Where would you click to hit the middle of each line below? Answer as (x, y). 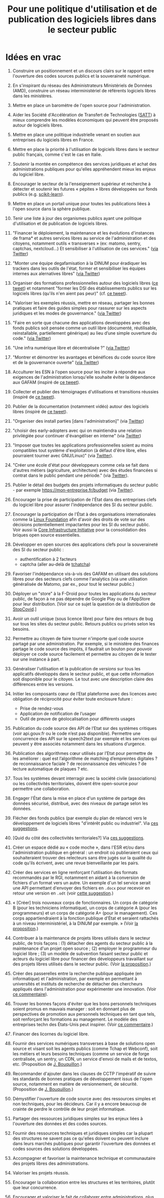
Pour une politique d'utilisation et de (82, 9)
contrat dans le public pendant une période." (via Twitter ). (71, 475)
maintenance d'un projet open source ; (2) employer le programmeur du (85, 948)
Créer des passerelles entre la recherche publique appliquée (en (77, 973)
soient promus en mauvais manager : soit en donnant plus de (74, 1009)
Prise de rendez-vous (42, 708)
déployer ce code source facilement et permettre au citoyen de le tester (85, 654)
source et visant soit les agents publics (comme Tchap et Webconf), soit (85, 1048)
